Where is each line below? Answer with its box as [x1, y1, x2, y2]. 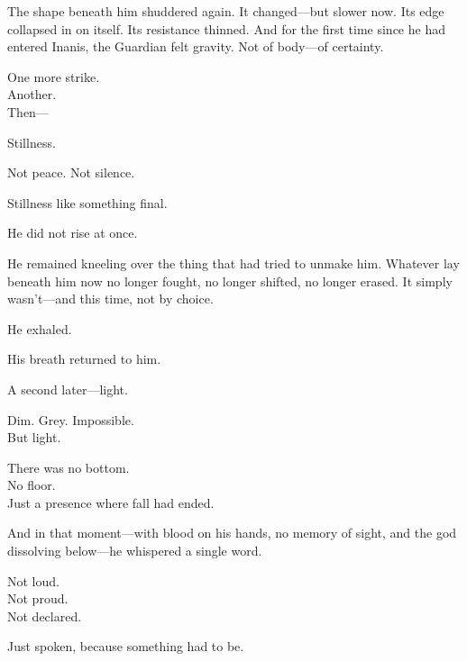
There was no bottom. [7, 457, 130, 476]
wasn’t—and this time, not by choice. [7, 289, 214, 308]
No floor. [7, 475, 56, 494]
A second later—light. [7, 379, 128, 398]
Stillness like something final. [7, 193, 168, 212]
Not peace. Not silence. [7, 163, 135, 182]
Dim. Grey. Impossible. [7, 410, 134, 429]
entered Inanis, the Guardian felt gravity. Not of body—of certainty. [7, 37, 384, 56]
